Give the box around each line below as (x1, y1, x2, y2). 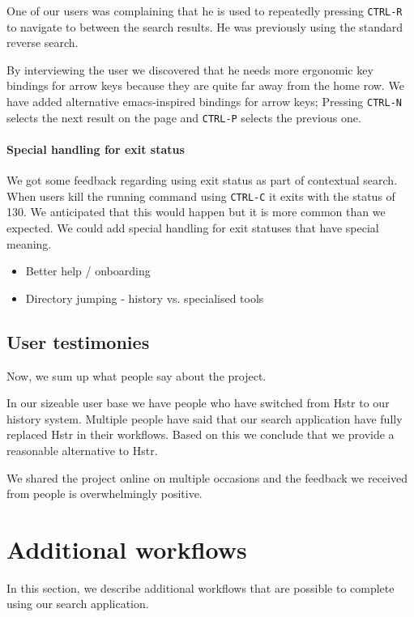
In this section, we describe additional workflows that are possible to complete (6, 579, 395, 596)
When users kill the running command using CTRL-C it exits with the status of (6, 187, 395, 204)
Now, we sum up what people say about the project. (6, 367, 267, 384)
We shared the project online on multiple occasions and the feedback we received (6, 469, 408, 486)
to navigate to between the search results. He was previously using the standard (6, 18, 403, 35)
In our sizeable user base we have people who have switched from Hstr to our (6, 394, 390, 411)
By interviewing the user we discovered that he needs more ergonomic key (6, 61, 373, 78)
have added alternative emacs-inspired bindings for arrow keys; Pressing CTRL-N (6, 93, 402, 110)
